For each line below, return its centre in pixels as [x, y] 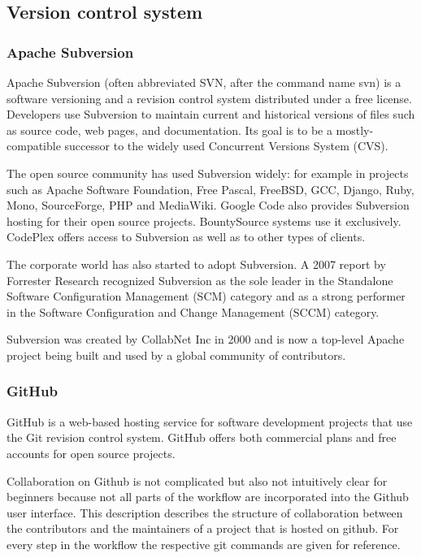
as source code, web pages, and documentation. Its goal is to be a [169, 130]
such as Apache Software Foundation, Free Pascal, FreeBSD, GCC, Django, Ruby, [210, 189]
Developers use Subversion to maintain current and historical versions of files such [211, 114]
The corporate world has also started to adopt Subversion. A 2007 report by [196, 264]
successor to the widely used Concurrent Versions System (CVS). [226, 146]
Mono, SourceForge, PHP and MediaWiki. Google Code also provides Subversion [208, 205]
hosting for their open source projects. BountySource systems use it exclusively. [204, 221]
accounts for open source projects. [91, 453]
